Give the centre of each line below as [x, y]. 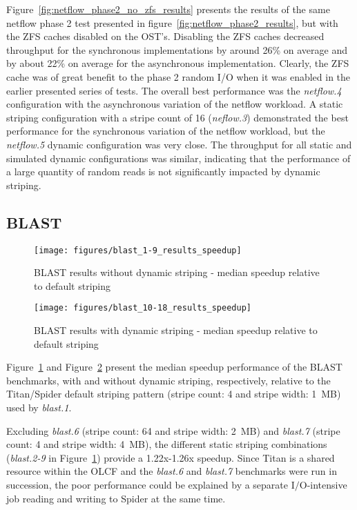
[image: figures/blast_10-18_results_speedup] [143, 308]
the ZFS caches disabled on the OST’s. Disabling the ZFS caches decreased [165, 36]
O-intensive [323, 484]
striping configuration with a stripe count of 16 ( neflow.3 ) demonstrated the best [177, 117]
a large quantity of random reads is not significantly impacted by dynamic [163, 171]
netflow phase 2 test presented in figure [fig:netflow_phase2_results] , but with [172, 22]
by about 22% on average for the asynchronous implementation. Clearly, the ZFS [178, 63]
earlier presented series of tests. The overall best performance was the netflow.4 [174, 90]
